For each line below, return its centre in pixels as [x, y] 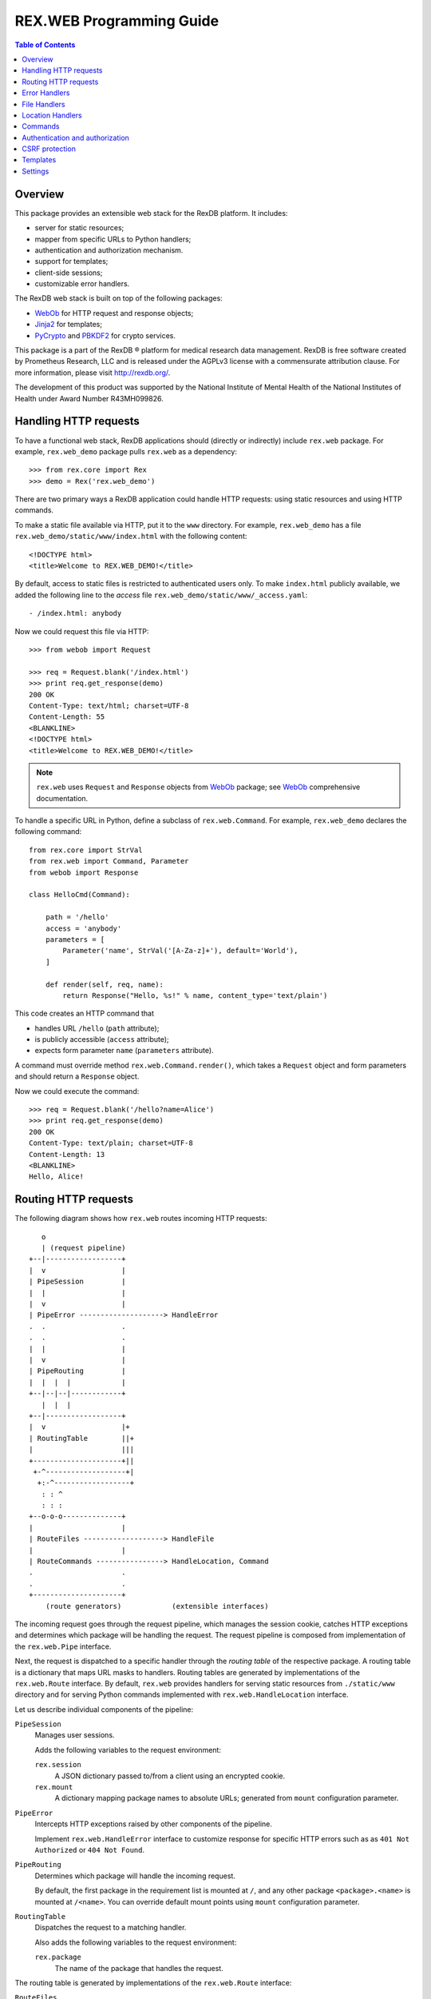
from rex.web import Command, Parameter [109, 861]
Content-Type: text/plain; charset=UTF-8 [111, 1143]
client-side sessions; [69, 273]
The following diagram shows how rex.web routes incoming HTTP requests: [141, 1219]
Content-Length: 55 [67, 717]
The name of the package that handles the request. [139, 1968]
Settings [36, 171]
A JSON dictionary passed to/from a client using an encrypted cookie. [170, 1776]
